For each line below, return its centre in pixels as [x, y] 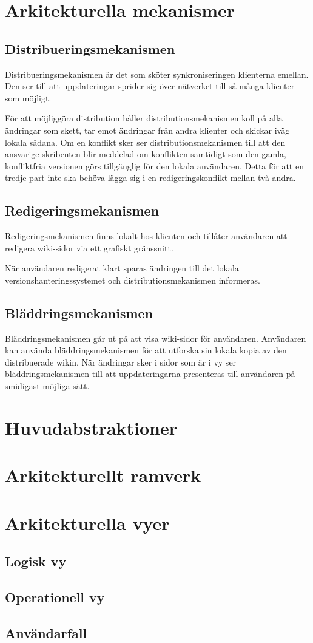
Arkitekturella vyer [87, 522]
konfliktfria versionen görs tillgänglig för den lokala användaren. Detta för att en [154, 165]
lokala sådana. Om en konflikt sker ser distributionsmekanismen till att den [145, 142]
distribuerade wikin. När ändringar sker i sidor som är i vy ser [121, 362]
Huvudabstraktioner [91, 427]
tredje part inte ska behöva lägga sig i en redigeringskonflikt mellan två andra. [150, 178]
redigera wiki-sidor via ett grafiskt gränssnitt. [89, 247]
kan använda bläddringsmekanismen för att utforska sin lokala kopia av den [146, 350]
